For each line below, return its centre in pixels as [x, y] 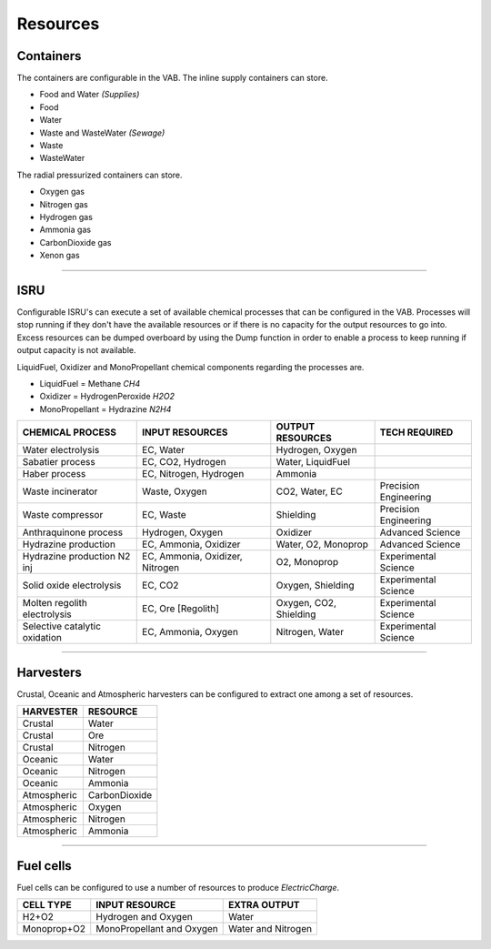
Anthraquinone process [72, 532]
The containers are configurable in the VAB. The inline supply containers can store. [172, 78]
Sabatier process [59, 462]
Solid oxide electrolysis [72, 585]
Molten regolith [55, 603]
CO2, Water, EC [309, 491]
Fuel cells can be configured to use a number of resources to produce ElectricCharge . [178, 887]
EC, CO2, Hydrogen [184, 462]
